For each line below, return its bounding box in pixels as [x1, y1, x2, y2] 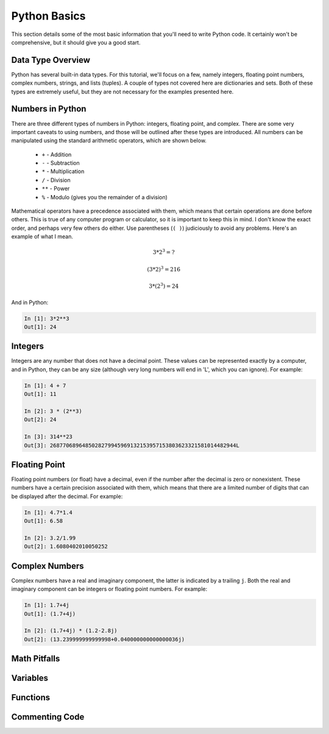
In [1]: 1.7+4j [24, 602, 69, 609]
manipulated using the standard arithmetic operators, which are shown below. [11, 137, 207, 144]
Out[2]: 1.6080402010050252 [24, 543, 108, 550]
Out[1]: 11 [24, 391, 57, 397]
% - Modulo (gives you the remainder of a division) [41, 193, 168, 201]
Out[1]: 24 [24, 323, 57, 330]
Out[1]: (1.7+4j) [24, 610, 76, 617]
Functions [11, 693, 51, 703]
